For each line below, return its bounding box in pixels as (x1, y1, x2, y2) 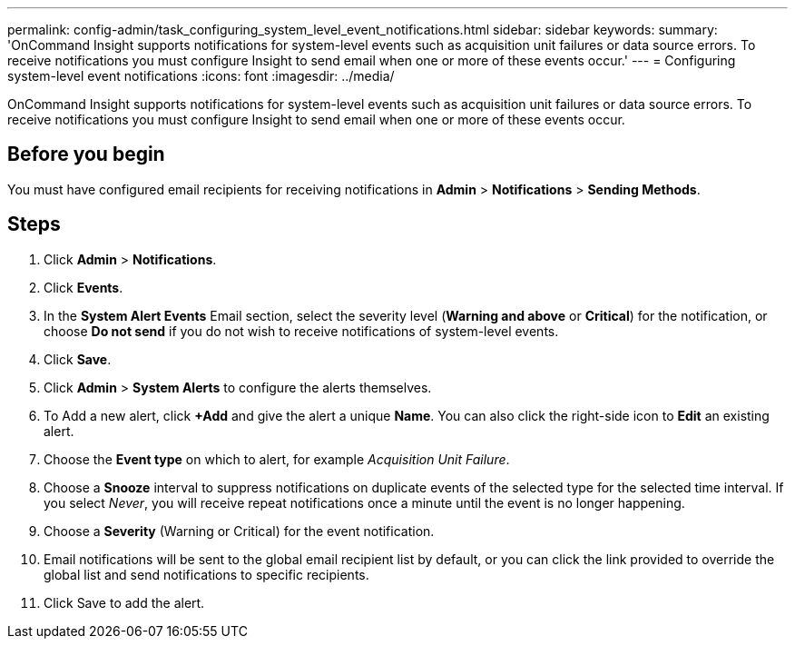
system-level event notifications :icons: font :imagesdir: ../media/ (7, 68, 395, 84)
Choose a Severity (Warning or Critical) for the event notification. (44, 522, 435, 539)
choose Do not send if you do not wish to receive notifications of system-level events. (44, 323, 559, 339)
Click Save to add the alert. (44, 594, 205, 611)
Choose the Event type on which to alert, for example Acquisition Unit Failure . (44, 451, 510, 467)
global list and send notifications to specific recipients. (44, 566, 369, 582)
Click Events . (44, 279, 123, 295)
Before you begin (7, 143, 165, 166)
